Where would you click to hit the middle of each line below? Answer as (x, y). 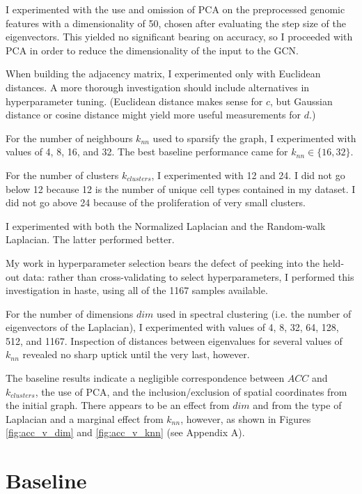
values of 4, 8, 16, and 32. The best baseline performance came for (147, 152)
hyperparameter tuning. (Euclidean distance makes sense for (134, 101)
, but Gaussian (301, 101)
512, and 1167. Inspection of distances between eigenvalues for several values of (174, 340)
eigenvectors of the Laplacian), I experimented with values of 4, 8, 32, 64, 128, (172, 327)
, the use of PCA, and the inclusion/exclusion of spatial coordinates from (191, 391)
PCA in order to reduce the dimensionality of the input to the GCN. (152, 50)
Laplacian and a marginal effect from (85, 418)
